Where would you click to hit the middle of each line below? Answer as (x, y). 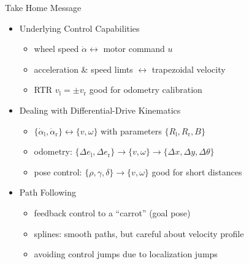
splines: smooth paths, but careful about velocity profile (139, 233)
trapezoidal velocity (189, 69)
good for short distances (197, 171)
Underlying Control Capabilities (79, 28)
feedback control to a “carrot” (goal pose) (112, 212)
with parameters (131, 130)
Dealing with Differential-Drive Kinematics (100, 110)
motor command (134, 49)
